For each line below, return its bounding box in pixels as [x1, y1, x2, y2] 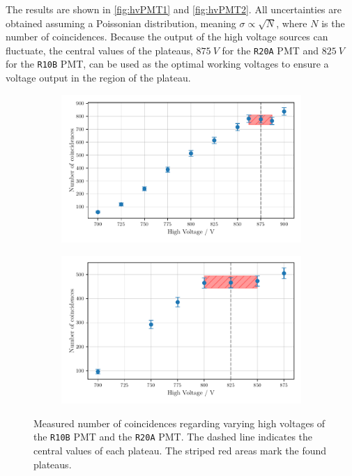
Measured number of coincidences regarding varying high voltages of [33, 415, 326, 430]
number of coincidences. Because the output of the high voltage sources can [6, 29, 328, 44]
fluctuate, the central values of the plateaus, [6, 43, 193, 57]
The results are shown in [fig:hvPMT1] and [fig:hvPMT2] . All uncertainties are [6, 2, 342, 16]
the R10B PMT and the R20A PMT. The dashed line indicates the [33, 429, 313, 444]
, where [276, 15, 307, 30]
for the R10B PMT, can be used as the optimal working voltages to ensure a [6, 56, 329, 71]
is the [321, 15, 345, 30]
